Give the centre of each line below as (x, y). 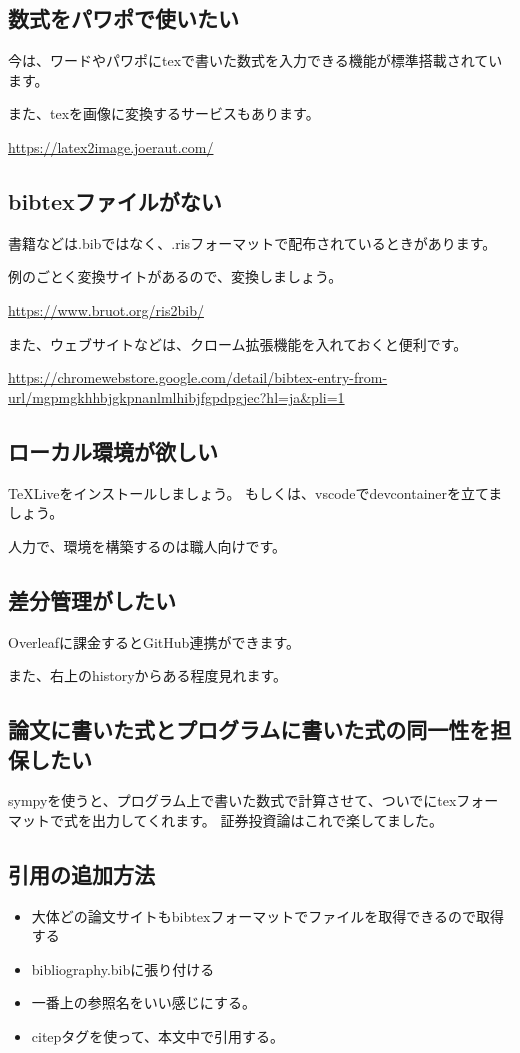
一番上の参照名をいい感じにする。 (143, 1002)
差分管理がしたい (92, 599)
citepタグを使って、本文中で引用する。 (157, 1036)
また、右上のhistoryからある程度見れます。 (148, 675)
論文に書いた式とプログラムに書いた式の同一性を (249, 729)
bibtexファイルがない (115, 200)
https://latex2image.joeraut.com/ (111, 146)
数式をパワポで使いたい (123, 18)
